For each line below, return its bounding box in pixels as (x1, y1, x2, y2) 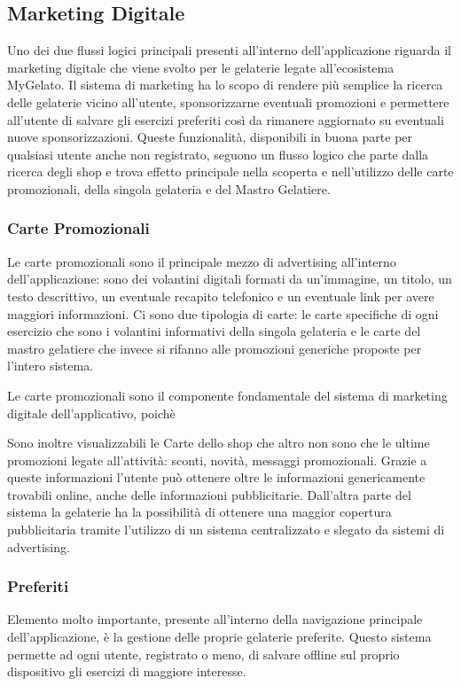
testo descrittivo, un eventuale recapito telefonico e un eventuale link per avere (7, 286, 434, 305)
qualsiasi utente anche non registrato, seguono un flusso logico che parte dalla (7, 144, 429, 163)
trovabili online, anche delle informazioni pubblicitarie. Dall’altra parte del (7, 485, 411, 503)
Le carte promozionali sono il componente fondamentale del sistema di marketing (7, 386, 448, 404)
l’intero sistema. (7, 356, 94, 375)
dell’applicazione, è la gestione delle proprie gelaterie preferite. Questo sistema (7, 628, 432, 646)
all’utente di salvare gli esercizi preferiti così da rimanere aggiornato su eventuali (7, 110, 444, 129)
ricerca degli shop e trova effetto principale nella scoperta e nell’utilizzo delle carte (7, 162, 454, 181)
